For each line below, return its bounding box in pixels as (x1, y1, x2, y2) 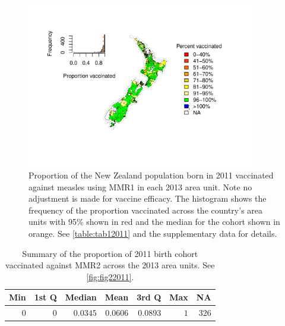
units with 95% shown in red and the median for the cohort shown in (28, 215, 280, 228)
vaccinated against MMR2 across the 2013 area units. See (5, 259, 215, 271)
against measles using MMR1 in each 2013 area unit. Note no (28, 180, 252, 193)
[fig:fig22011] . (86, 270, 134, 283)
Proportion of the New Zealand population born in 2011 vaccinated (28, 169, 274, 181)
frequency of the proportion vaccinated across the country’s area (28, 203, 263, 216)
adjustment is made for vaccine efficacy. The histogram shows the (28, 192, 267, 205)
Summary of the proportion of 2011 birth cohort (22, 247, 198, 259)
